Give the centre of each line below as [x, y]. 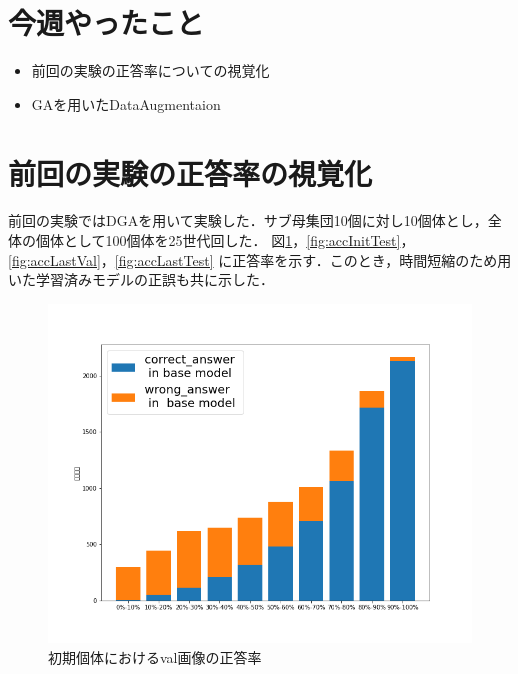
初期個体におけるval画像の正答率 [155, 656]
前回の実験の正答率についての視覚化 [150, 70]
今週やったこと [106, 22]
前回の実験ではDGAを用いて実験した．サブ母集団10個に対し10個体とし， [248, 220]
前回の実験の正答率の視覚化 [190, 172]
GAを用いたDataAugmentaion [126, 103]
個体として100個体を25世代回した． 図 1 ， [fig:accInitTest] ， [225, 240]
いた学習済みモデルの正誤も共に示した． [141, 279]
